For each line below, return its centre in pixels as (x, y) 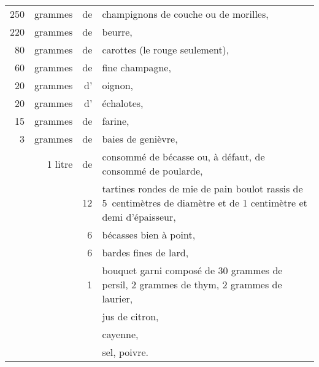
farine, (116, 121)
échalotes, (123, 103)
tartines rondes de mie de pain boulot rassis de (202, 188)
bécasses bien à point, (149, 235)
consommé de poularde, (152, 171)
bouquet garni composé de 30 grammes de (192, 270)
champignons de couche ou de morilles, (185, 14)
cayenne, (120, 334)
